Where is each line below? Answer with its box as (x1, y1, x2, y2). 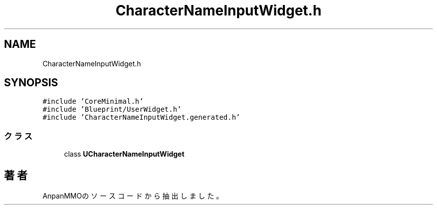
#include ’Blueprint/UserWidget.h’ (42, 105, 182, 114)
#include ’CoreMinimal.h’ (42, 97, 144, 106)
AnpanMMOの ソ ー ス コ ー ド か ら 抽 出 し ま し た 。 (42, 192, 223, 201)
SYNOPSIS (4, 76, 58, 89)
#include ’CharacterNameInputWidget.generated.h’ (42, 113, 240, 122)
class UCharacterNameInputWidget (64, 150, 185, 159)
